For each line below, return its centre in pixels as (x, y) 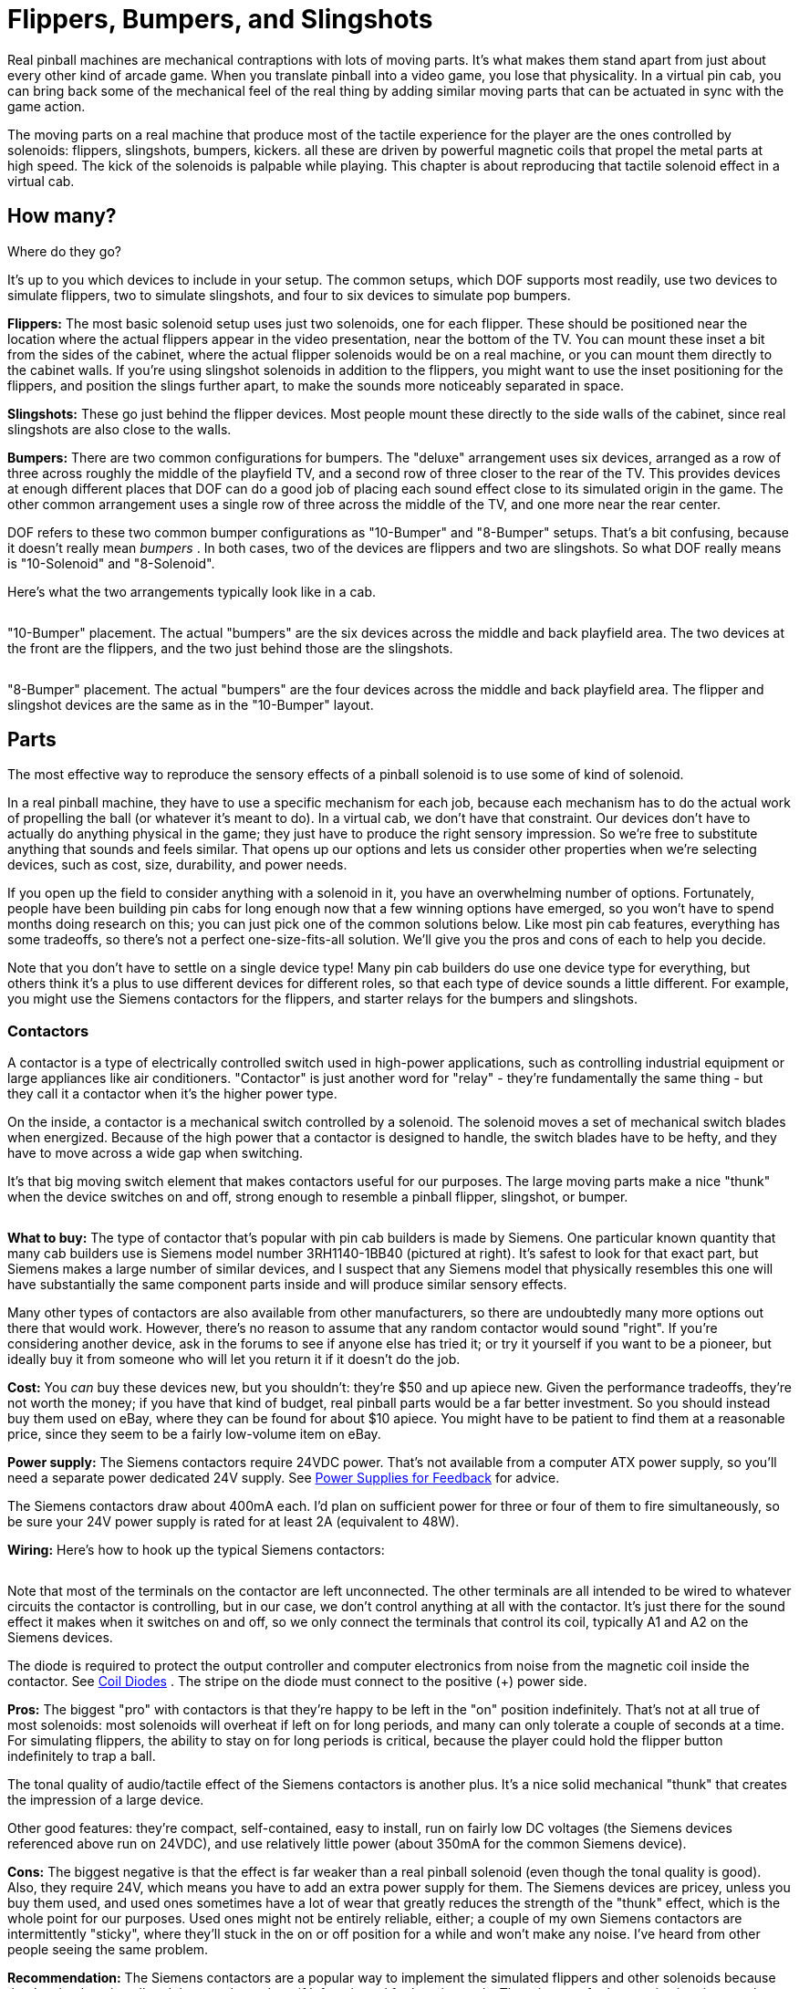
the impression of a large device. (106, 1800)
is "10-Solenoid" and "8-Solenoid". (111, 563)
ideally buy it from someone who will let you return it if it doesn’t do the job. (234, 1359)
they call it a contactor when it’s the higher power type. (172, 1094)
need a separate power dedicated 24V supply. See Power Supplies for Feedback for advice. (284, 1478)
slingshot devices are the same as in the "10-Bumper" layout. (191, 704)
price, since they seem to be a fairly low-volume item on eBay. (194, 1434)
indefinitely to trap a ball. (82, 1756)
